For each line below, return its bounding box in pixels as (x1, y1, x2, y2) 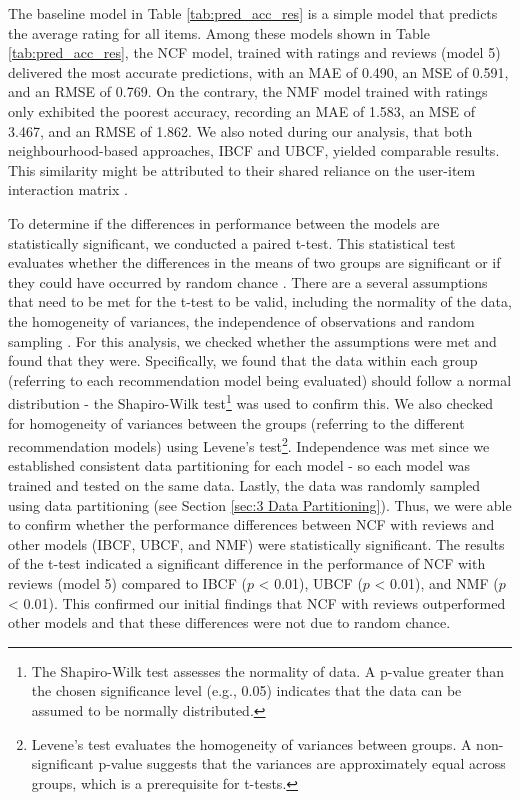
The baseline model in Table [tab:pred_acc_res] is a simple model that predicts (8, 3, 498, 23)
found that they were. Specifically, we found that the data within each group (8, 350, 478, 371)
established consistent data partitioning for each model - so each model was (8, 455, 471, 476)
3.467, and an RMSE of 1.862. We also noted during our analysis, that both (8, 120, 473, 141)
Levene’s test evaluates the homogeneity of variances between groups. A (31, 733, 472, 754)
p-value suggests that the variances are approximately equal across (98, 753, 506, 774)
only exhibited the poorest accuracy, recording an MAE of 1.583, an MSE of (8, 100, 475, 121)
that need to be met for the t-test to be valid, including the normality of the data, (8, 291, 512, 312)
